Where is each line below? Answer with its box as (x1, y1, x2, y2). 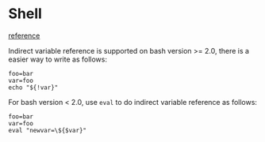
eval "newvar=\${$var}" (8, 126, 87, 134)
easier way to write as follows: (8, 54, 107, 64)
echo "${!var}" (8, 84, 59, 92)
